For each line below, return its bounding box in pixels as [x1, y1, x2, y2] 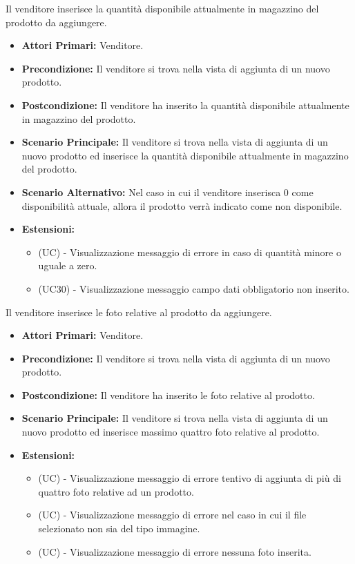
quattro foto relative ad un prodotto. [38, 484, 194, 498]
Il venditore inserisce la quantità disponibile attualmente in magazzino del [6, 1, 319, 15]
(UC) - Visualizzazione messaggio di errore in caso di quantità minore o [38, 244, 341, 259]
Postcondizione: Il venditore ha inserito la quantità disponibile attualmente [21, 97, 349, 112]
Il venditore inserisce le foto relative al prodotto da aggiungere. [6, 304, 272, 319]
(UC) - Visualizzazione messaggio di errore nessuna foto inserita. [38, 544, 311, 558]
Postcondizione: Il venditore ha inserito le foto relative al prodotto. [21, 387, 315, 402]
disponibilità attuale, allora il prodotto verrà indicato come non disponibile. [21, 198, 343, 213]
